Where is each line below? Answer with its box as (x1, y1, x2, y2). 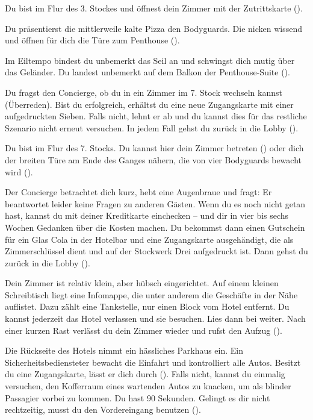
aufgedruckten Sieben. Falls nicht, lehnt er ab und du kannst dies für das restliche (5, 110, 307, 122)
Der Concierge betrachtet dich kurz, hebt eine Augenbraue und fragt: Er (5, 186, 272, 198)
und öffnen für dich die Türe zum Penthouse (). (5, 34, 180, 46)
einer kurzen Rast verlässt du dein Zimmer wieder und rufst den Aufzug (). (5, 324, 282, 336)
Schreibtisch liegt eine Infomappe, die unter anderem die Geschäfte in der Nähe (5, 288, 298, 301)
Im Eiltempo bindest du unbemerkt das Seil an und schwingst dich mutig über (5, 54, 295, 66)
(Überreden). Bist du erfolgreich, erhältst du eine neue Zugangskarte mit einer (5, 98, 294, 110)
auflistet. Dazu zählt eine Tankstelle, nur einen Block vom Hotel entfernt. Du (5, 300, 290, 313)
